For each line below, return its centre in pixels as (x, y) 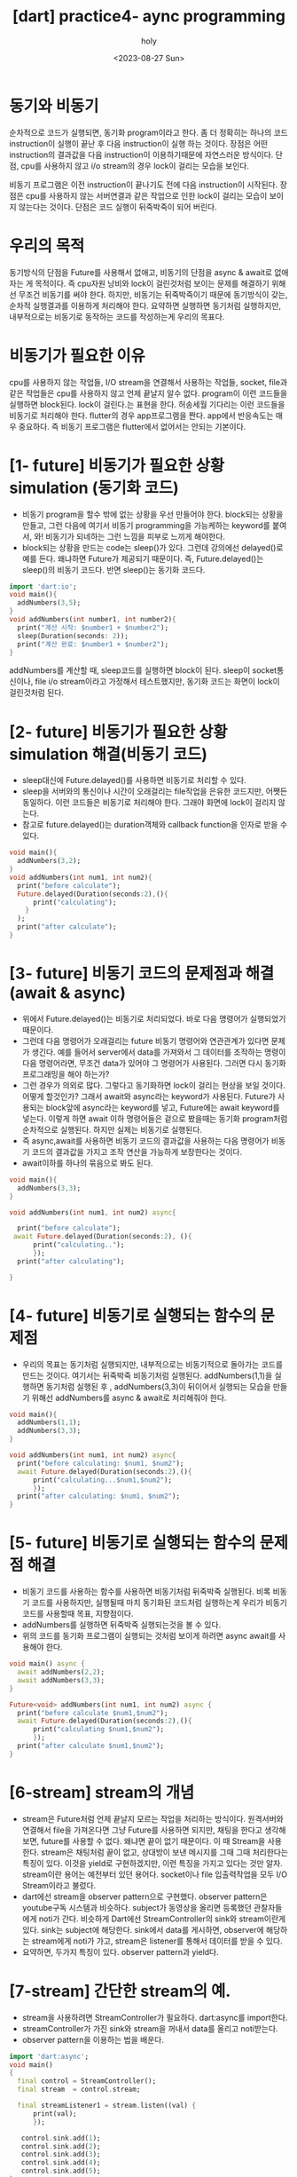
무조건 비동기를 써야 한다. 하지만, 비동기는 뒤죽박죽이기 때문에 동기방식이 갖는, (153, 294)
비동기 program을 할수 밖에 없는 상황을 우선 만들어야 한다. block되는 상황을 (152, 514)
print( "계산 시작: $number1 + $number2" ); (93, 628)
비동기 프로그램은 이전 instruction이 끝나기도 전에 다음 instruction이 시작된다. (144, 185)
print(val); (55, 2114)
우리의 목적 (47, 245)
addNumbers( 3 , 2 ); (49, 861)
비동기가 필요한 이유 (78, 356)
